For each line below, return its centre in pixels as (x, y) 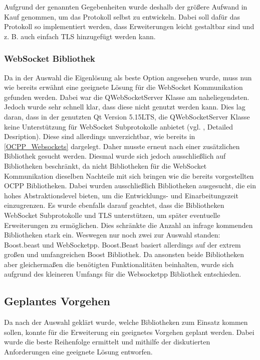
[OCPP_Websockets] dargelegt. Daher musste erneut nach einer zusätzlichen (122, 146)
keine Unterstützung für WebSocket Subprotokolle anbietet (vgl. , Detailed (118, 126)
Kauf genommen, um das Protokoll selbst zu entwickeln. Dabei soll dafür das (122, 16)
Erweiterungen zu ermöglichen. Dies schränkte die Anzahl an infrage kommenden (128, 225)
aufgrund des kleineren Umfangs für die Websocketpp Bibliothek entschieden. (123, 274)
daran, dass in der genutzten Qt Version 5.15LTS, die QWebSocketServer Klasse (127, 116)
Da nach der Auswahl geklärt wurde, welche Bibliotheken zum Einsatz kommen (126, 322)
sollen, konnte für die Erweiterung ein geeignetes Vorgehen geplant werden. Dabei (129, 332)
